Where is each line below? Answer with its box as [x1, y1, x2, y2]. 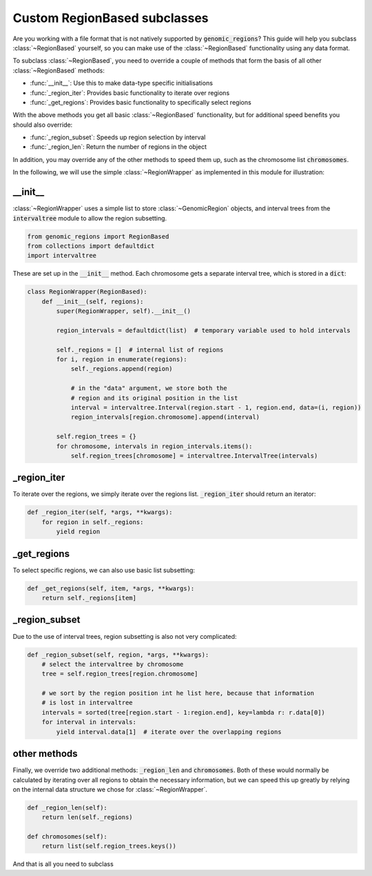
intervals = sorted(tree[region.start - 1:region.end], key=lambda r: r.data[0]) [41, 709, 325, 716]
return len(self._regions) [41, 813, 134, 822]
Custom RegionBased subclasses [12, 10, 209, 26]
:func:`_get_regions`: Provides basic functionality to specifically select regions [30, 98, 251, 106]
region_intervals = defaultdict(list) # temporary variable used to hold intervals [56, 326, 351, 334]
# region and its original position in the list [70, 394, 238, 402]
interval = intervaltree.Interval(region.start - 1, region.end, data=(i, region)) [70, 403, 362, 411]
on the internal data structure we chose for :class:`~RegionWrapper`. [12, 785, 208, 793]
